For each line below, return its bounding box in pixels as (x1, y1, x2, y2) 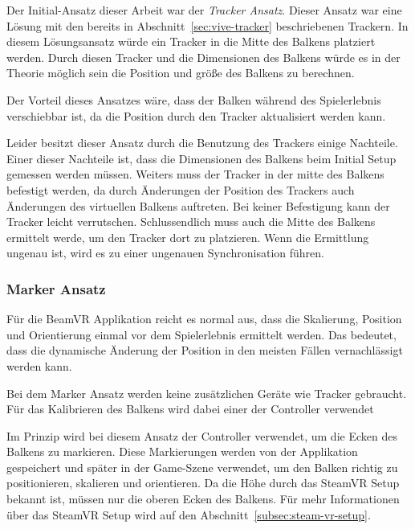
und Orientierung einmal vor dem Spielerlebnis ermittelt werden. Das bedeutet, (6, 326, 397, 342)
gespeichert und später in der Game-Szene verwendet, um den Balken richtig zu (6, 458, 398, 475)
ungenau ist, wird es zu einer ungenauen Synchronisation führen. (6, 244, 324, 261)
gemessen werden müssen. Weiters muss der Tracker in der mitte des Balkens (6, 166, 384, 182)
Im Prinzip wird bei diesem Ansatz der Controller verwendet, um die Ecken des (6, 427, 397, 444)
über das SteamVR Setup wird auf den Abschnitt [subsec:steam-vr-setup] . (6, 506, 371, 523)
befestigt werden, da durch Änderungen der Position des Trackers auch (6, 181, 355, 198)
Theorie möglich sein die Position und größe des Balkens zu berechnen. (6, 64, 355, 81)
